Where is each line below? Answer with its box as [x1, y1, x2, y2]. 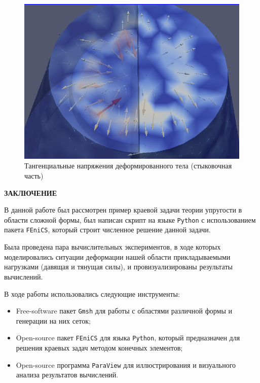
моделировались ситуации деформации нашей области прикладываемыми [4, 251, 231, 262]
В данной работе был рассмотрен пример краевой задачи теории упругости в [4, 204, 242, 215]
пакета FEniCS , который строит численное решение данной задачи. [4, 224, 211, 235]
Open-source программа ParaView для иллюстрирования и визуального [16, 359, 236, 370]
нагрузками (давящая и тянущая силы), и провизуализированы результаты [4, 261, 233, 272]
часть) [24, 170, 44, 181]
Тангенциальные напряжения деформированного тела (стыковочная [24, 160, 232, 171]
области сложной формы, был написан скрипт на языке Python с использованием [4, 214, 256, 225]
